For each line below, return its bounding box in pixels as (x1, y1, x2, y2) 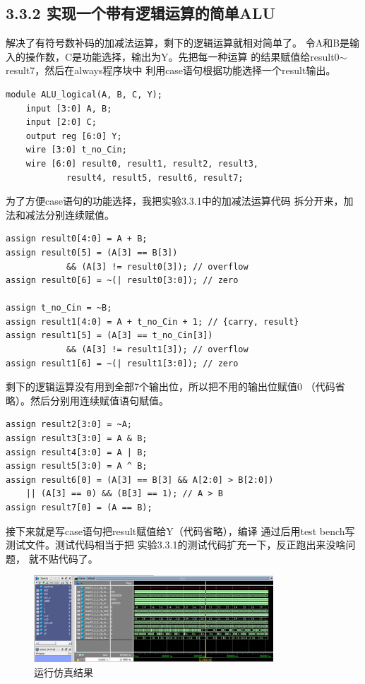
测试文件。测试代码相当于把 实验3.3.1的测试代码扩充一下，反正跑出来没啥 (6, 537, 346, 552)
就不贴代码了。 (28, 551, 98, 565)
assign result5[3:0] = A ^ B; (6, 461, 148, 472)
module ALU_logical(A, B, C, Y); (6, 89, 162, 100)
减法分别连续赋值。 (25, 207, 114, 222)
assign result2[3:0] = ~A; (6, 419, 132, 430)
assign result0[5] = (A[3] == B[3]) (6, 247, 178, 258)
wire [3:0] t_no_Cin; (25, 145, 127, 155)
